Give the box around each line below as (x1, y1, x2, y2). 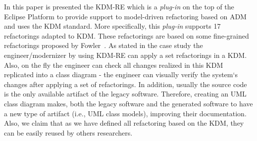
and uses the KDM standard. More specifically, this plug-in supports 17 (4, 21, 221, 31)
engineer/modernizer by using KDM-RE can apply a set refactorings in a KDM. (4, 49, 247, 60)
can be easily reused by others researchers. (4, 127, 133, 138)
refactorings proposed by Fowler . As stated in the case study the (4, 40, 203, 50)
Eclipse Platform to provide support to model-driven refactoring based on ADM (4, 11, 247, 21)
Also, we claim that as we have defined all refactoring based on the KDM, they (4, 118, 244, 128)
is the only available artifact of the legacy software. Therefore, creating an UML (4, 89, 247, 99)
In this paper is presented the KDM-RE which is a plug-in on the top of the (4, 1, 234, 11)
